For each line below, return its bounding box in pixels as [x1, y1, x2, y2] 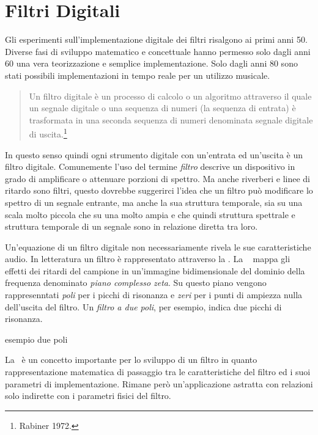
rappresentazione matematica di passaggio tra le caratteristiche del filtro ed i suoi [5, 365, 311, 378]
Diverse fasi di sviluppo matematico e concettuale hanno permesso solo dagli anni [5, 45, 311, 57]
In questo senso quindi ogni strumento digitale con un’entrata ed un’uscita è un [5, 148, 303, 161]
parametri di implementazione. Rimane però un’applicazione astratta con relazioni [5, 377, 313, 390]
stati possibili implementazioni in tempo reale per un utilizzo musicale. [5, 68, 270, 81]
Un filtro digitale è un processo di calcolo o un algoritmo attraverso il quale [29, 89, 312, 102]
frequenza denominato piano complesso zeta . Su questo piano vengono [5, 276, 267, 289]
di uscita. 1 [29, 126, 67, 140]
